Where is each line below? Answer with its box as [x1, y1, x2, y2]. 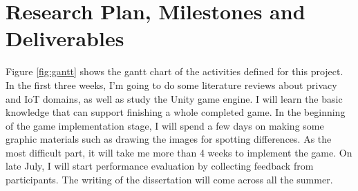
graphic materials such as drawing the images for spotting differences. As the [6, 132, 332, 146]
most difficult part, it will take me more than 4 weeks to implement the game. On [6, 145, 352, 159]
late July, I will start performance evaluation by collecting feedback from [6, 159, 314, 173]
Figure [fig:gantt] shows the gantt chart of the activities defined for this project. [6, 64, 343, 79]
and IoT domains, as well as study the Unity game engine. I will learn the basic [6, 91, 343, 105]
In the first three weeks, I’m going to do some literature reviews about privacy [6, 77, 337, 92]
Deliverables [6, 24, 124, 52]
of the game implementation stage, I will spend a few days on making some [6, 118, 324, 132]
